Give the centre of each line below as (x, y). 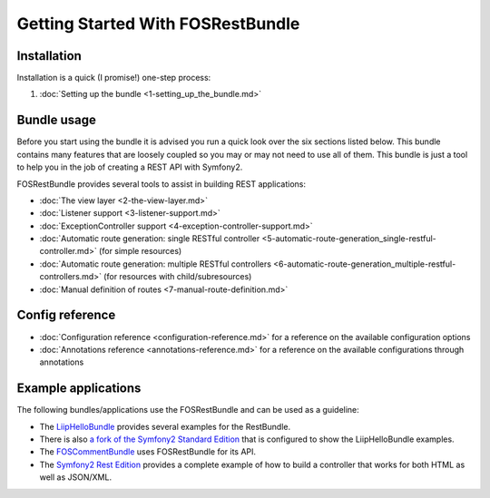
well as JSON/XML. (76, 477)
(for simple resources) (140, 251)
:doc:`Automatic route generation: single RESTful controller (150, 239)
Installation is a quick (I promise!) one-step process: (114, 78)
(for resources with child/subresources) (177, 277)
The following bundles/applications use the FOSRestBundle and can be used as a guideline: (188, 410)
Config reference (66, 315)
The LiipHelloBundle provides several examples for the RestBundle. (165, 426)
